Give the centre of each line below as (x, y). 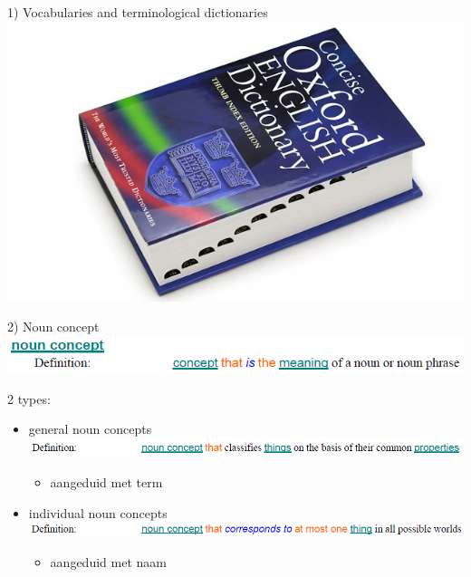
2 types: (29, 398)
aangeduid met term (106, 482)
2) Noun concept (53, 327)
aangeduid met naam (108, 561)
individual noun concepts (98, 512)
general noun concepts (90, 429)
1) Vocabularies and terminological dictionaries (138, 12)
